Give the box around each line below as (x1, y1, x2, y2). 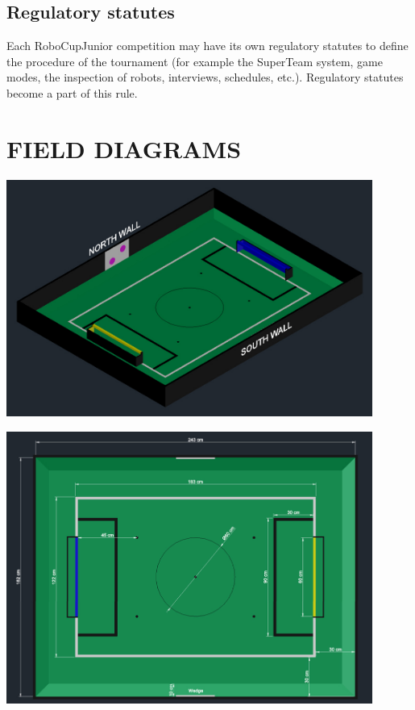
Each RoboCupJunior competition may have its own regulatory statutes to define (6, 37, 409, 54)
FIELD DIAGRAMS (6, 132, 242, 165)
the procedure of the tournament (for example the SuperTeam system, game (6, 52, 383, 69)
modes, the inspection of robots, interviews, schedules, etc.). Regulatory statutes (6, 69, 404, 86)
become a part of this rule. (6, 84, 138, 101)
